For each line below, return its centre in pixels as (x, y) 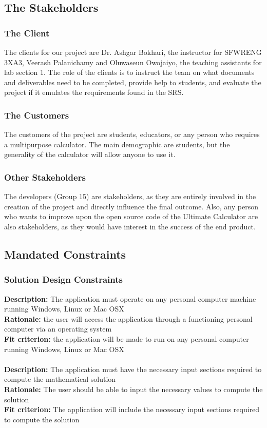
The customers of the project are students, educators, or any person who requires (132, 134)
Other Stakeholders (45, 177)
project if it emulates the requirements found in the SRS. (94, 92)
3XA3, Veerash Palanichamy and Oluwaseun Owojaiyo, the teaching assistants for (133, 62)
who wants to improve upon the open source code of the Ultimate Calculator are (131, 216)
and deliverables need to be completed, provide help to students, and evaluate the (133, 82)
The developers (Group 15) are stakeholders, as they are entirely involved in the (130, 196)
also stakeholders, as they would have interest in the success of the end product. (130, 226)
